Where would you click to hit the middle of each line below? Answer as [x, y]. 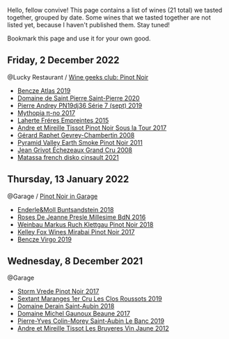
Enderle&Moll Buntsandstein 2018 [65, 209]
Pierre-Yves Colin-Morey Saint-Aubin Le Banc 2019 [91, 321]
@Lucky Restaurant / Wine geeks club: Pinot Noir [78, 77]
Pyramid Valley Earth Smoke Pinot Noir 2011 [80, 142]
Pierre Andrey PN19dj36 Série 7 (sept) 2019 [80, 105]
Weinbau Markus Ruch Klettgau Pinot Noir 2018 [85, 224]
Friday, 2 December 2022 [63, 60]
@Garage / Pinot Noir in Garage [53, 196]
